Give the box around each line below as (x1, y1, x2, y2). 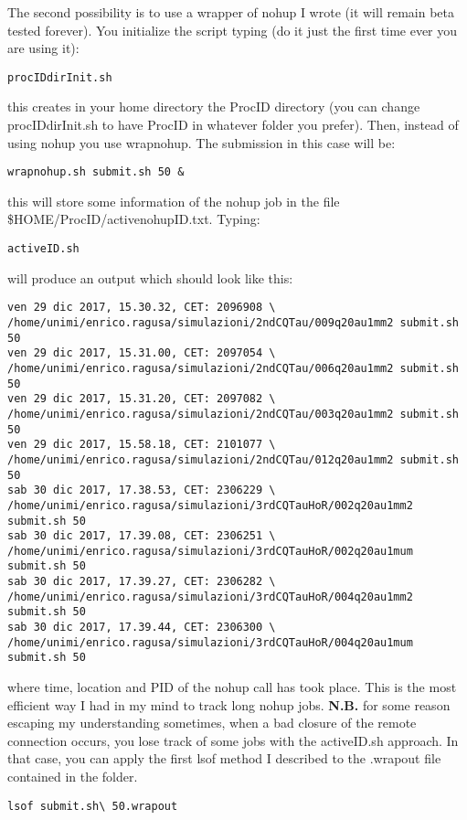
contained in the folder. (7, 767, 138, 786)
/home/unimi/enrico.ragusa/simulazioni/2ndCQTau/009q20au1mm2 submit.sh (7, 315, 459, 329)
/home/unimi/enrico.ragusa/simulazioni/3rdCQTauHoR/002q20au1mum (7, 544, 413, 558)
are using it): (7, 38, 80, 58)
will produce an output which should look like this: (7, 268, 293, 287)
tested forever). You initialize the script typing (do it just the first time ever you (7, 20, 458, 39)
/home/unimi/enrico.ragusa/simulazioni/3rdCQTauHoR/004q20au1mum (7, 635, 413, 649)
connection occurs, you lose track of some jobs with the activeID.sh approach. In (7, 730, 459, 750)
